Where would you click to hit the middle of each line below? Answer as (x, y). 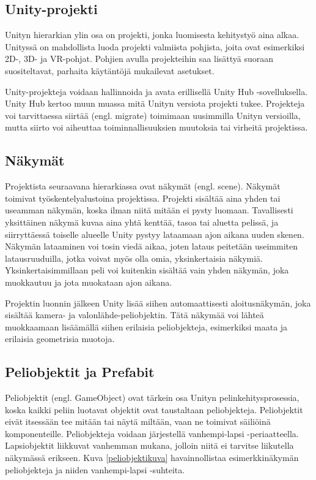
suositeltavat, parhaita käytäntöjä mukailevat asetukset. (110, 70)
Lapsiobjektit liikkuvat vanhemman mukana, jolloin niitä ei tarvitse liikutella (149, 445)
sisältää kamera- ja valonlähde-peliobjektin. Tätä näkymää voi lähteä (134, 315)
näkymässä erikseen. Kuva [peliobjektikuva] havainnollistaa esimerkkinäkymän (152, 458)
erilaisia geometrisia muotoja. (60, 339)
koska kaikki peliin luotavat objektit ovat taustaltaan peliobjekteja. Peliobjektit (154, 409)
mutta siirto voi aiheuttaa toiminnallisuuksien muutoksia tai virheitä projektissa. (156, 127)
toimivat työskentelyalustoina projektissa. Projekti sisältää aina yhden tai (143, 198)
